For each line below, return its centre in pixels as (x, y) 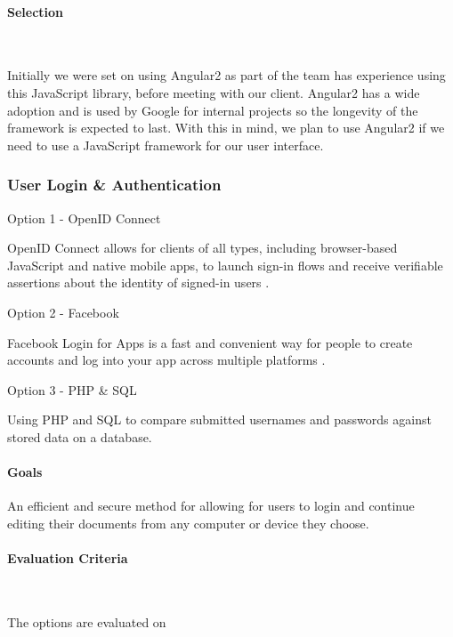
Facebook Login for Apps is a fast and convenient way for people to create (210, 342)
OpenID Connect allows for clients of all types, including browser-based (202, 248)
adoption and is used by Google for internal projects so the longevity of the (213, 110)
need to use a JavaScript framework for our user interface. (166, 145)
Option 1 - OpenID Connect (84, 218)
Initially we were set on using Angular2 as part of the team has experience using (226, 75)
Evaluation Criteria (68, 558)
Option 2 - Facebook (63, 312)
